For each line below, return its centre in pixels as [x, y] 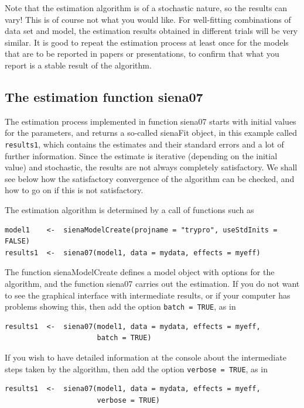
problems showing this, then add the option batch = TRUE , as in [120, 306]
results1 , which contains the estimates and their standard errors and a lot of [144, 144]
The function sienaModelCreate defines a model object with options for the [140, 272]
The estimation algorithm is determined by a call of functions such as [129, 209]
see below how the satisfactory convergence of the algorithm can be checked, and [150, 178]
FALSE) [17, 241]
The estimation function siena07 [104, 96]
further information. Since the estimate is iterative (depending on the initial [141, 155]
